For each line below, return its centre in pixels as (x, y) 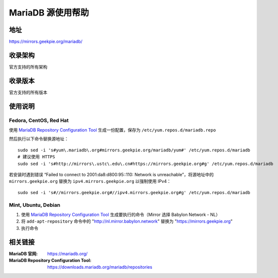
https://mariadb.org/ (67, 253)
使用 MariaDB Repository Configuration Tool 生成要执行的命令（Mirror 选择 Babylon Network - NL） (121, 214)
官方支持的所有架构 (28, 67)
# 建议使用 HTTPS (36, 157)
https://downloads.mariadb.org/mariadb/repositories (100, 267)
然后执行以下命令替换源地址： (39, 139)
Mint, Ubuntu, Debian (35, 205)
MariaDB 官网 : (24, 253)
